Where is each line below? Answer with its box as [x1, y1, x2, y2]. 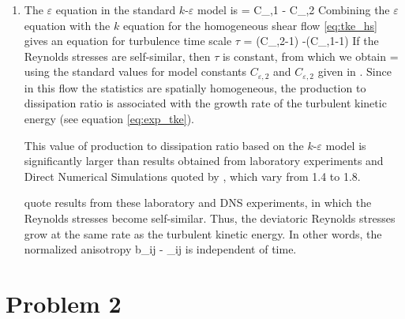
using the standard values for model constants [24, 63, 247, 80]
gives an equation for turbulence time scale [24, 32, 232, 49]
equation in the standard [55, 2, 176, 17]
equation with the [24, 17, 111, 33]
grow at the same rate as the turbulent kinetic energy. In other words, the [24, 225, 382, 242]
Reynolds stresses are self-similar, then [24, 47, 211, 64]
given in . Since [317, 63, 392, 80]
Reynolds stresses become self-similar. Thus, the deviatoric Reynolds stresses [24, 209, 396, 226]
